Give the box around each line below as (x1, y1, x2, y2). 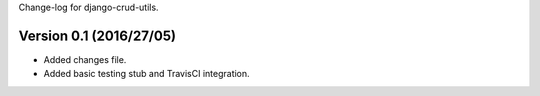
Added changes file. (43, 53, 127, 65)
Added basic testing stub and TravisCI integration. (43, 68, 250, 80)
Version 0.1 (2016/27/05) (18, 27, 177, 44)
